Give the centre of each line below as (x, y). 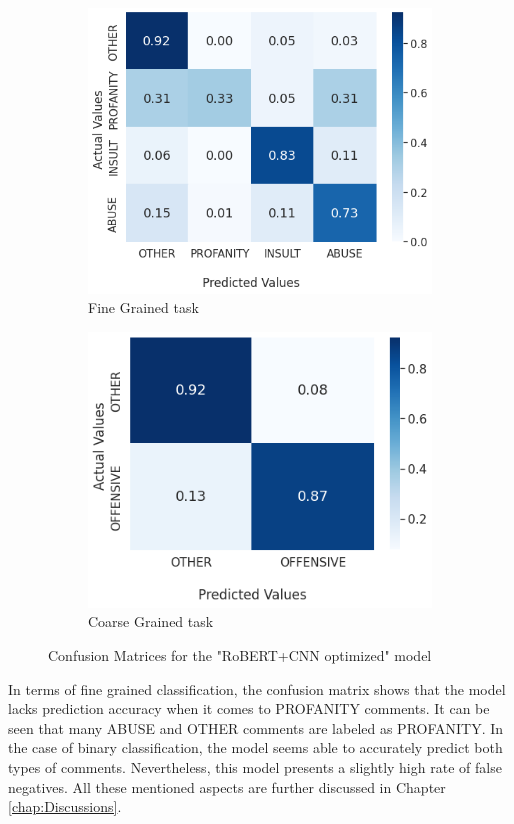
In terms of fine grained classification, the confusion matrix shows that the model (257, 688)
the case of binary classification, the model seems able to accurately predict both (255, 747)
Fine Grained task (143, 307)
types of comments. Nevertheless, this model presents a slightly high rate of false (255, 767)
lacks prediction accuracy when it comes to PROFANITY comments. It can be (249, 708)
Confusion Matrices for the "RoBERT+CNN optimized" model (240, 655)
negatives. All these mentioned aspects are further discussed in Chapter (227, 786)
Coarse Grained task (151, 621)
